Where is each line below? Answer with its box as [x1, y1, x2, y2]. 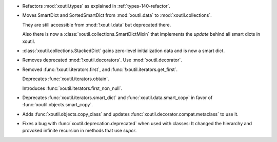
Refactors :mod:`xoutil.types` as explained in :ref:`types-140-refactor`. [22, 3, 171, 9]
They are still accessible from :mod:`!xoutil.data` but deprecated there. [22, 21, 171, 28]
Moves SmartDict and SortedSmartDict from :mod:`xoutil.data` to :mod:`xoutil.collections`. [22, 12, 212, 18]
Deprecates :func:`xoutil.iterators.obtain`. [22, 76, 110, 82]
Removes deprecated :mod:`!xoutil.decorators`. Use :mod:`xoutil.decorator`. [22, 57, 182, 63]
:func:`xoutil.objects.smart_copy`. [22, 102, 93, 108]
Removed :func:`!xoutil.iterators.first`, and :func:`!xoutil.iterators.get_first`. [22, 66, 178, 73]
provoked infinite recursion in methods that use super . [22, 128, 137, 134]
